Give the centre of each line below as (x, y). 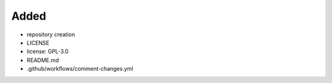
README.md (43, 60)
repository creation (51, 34)
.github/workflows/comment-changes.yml (80, 69)
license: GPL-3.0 (48, 52)
